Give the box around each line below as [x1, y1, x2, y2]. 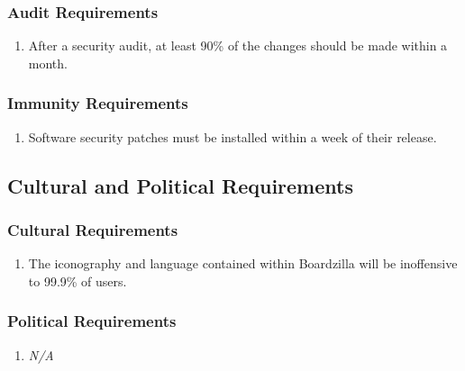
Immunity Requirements [7, 92, 188, 114]
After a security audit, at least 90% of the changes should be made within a [28, 36, 448, 55]
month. [28, 53, 68, 72]
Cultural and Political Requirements [7, 171, 353, 199]
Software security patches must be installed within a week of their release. [28, 127, 437, 146]
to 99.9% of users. [28, 271, 127, 290]
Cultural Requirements [7, 218, 178, 240]
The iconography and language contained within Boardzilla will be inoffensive [28, 254, 458, 273]
